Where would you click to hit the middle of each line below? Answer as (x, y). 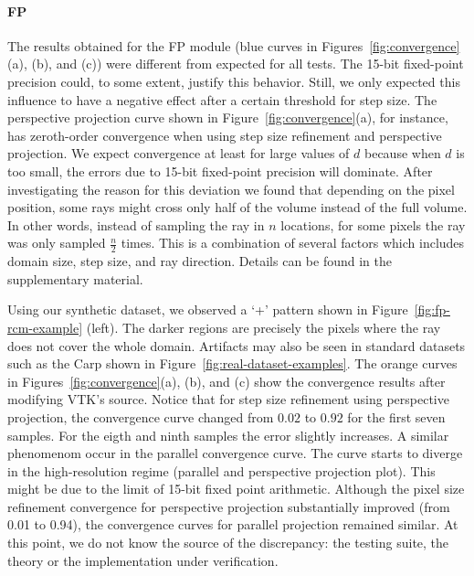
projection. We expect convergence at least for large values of (179, 153)
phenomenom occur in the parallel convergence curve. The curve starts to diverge (235, 453)
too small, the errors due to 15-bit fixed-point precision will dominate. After (220, 171)
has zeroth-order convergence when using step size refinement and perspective (225, 135)
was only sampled (57, 243)
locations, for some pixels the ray (373, 224)
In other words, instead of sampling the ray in (136, 224)
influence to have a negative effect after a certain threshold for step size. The (222, 99)
